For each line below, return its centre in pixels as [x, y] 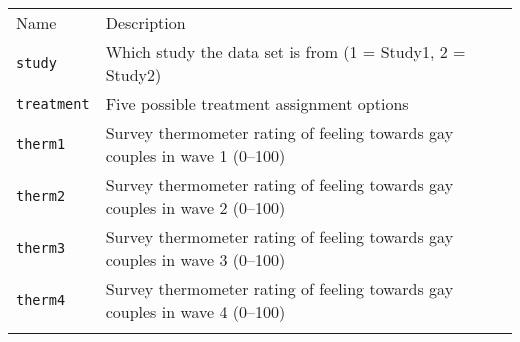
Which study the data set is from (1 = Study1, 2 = [285, 51]
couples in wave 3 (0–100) [195, 259]
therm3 [41, 248]
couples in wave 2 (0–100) [195, 207]
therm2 [41, 196]
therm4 [41, 300]
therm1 [41, 144]
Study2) [133, 74]
